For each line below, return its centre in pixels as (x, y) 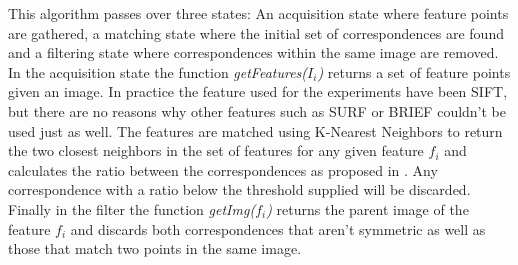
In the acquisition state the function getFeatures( (158, 71)
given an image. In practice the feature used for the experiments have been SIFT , (258, 91)
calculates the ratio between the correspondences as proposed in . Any (223, 169)
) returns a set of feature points (414, 71)
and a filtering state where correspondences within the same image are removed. (253, 52)
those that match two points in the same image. (155, 248)
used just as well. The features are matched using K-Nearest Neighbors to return (255, 130)
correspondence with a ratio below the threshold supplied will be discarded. (239, 189)
